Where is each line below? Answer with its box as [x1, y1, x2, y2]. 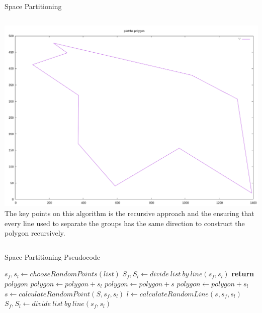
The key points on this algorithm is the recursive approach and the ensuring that [5, 207, 254, 218]
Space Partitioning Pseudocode [5, 251, 100, 262]
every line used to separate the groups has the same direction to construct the [5, 218, 245, 228]
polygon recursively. [5, 228, 65, 238]
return [231, 268, 254, 279]
